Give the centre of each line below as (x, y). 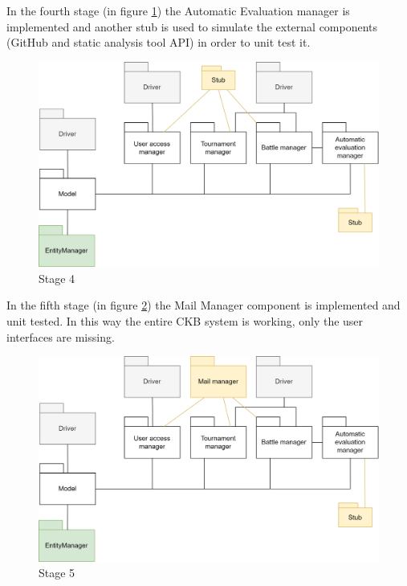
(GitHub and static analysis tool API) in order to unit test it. (159, 42)
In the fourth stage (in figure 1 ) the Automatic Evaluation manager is (178, 10)
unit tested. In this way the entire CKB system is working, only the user (185, 321)
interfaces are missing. (61, 336)
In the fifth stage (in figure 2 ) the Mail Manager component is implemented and (203, 305)
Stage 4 (57, 278)
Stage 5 (57, 573)
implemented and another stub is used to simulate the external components (192, 26)
